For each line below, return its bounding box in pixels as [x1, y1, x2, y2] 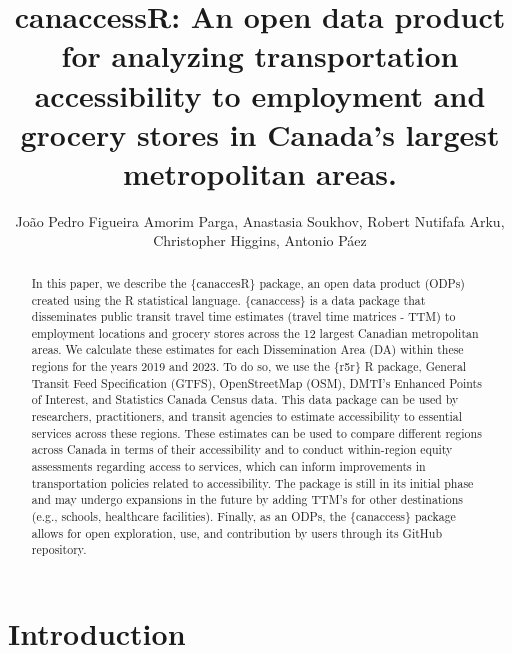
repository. [31, 541, 87, 558]
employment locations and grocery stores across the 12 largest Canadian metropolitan [31, 324, 479, 341]
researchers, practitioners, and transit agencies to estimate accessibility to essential [31, 408, 462, 425]
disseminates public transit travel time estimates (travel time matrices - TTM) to [31, 308, 456, 325]
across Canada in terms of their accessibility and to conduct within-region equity [31, 441, 453, 458]
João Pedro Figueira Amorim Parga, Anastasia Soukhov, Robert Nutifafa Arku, [15, 210, 505, 231]
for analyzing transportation [61, 35, 459, 76]
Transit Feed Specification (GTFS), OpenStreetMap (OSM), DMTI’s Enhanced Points [31, 374, 482, 391]
